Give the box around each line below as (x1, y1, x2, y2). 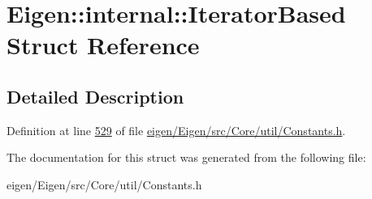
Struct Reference (6, 28, 200, 61)
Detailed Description (6, 83, 184, 108)
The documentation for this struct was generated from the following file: (6, 149, 366, 166)
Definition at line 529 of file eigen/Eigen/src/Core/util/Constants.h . (6, 121, 346, 138)
